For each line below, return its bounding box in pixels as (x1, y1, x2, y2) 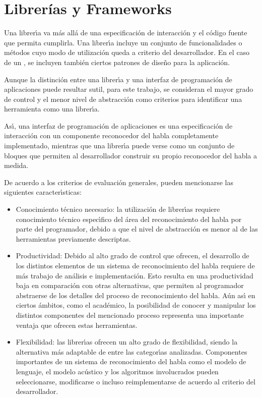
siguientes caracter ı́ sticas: (4, 187, 82, 197)
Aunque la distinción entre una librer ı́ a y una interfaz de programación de (4, 74, 232, 84)
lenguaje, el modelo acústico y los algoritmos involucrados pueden (16, 366, 219, 376)
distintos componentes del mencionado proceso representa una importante (16, 309, 244, 320)
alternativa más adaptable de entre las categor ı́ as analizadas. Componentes (16, 346, 247, 357)
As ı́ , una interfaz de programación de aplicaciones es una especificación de (4, 120, 233, 131)
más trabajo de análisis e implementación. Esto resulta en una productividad (16, 270, 253, 280)
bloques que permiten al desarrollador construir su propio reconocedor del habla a (4, 150, 257, 160)
